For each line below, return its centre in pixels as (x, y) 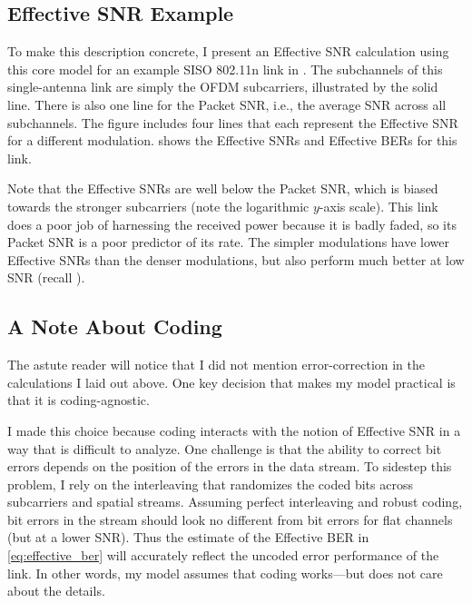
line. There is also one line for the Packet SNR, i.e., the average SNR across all (227, 104)
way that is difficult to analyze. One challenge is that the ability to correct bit (225, 448)
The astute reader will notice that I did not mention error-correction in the (216, 365)
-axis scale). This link (379, 206)
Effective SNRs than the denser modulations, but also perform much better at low (236, 259)
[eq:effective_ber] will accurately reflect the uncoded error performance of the (223, 555)
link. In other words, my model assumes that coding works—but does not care (225, 573)
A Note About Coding (115, 326)
